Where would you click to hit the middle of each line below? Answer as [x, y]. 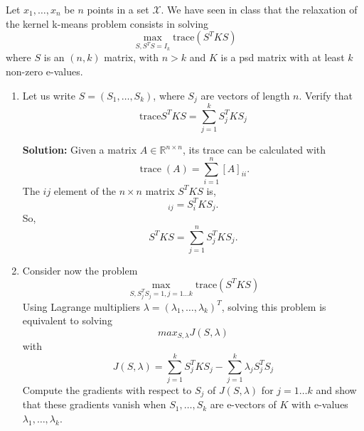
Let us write [49, 95]
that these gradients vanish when [94, 404]
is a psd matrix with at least [283, 57]
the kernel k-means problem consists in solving [107, 23]
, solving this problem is [274, 306]
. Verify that [326, 95]
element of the [85, 190]
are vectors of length [245, 95]
